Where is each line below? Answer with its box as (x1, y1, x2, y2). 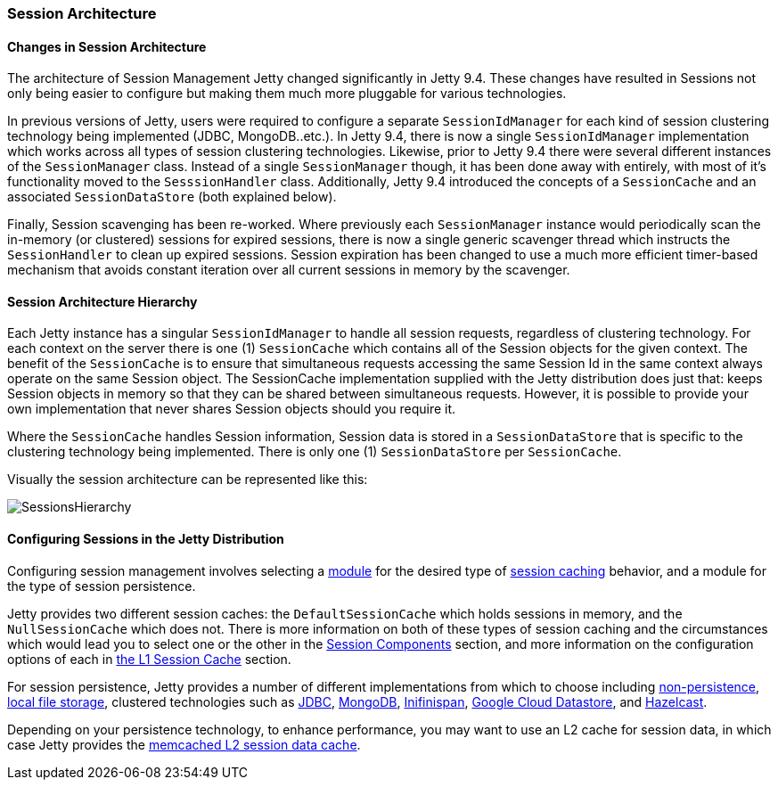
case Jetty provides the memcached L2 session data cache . (7, 736, 361, 752)
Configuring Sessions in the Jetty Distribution (7, 531, 284, 547)
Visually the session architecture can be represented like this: (7, 471, 368, 488)
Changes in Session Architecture (7, 38, 207, 54)
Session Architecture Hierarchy (7, 293, 198, 309)
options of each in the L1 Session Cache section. (7, 651, 291, 667)
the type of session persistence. (7, 578, 196, 594)
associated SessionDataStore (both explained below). (7, 189, 337, 205)
